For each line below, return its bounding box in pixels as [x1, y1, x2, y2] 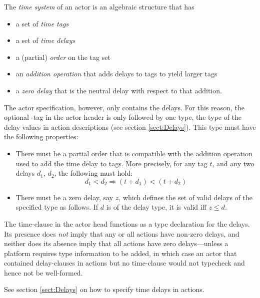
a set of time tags [15, 18, 69, 28]
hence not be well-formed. [4, 267, 83, 278]
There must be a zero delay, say [15, 192, 113, 202]
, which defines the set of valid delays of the [118, 192, 252, 202]
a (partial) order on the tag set [15, 51, 110, 62]
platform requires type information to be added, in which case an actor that [4, 248, 237, 258]
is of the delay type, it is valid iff [106, 202, 206, 212]
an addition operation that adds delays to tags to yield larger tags [15, 68, 217, 79]
